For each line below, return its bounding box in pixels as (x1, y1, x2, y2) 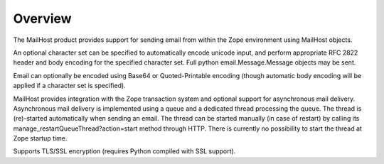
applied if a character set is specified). (13, 82, 126, 90)
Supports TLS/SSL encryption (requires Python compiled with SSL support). (13, 147, 236, 155)
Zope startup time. (13, 134, 68, 143)
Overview (13, 11, 72, 26)
